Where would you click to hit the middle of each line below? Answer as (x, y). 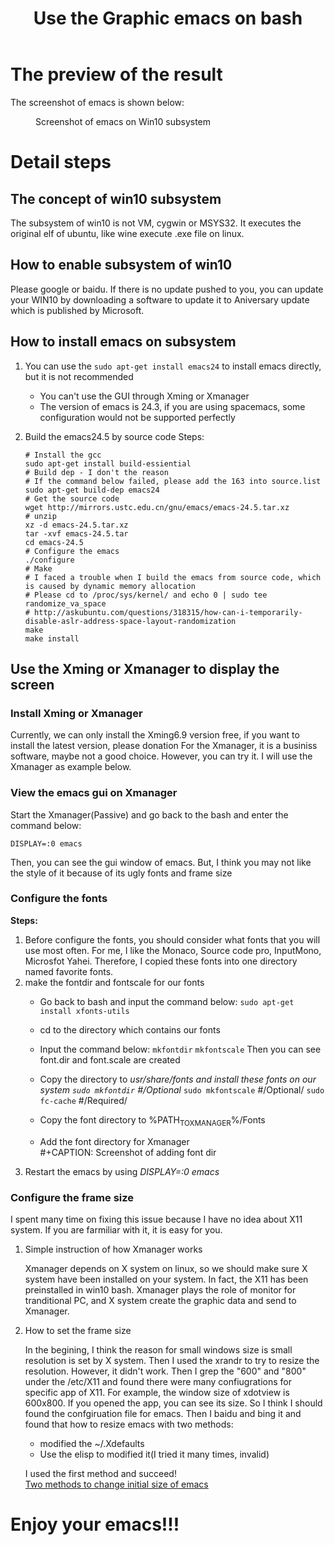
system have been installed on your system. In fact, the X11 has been (166, 1279)
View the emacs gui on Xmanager (94, 793)
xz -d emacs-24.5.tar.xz (76, 525)
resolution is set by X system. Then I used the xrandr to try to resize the (172, 1360)
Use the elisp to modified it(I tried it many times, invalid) (154, 1454)
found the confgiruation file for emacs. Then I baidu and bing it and (163, 1413)
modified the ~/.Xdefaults (92, 1443)
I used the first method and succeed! (100, 1473)
